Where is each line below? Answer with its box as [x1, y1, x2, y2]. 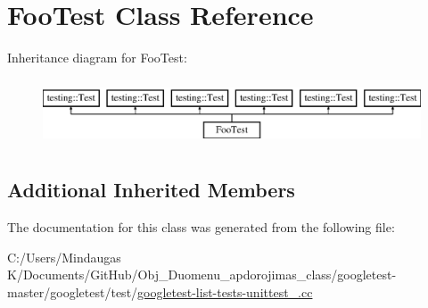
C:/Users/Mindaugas [7, 247, 121, 266]
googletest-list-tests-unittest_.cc [137, 282, 313, 301]
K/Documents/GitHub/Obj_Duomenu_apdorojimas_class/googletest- [7, 265, 397, 284]
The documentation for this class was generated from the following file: [7, 218, 395, 237]
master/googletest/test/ [7, 282, 138, 301]
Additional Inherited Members [7, 176, 295, 204]
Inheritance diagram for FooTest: [7, 48, 187, 67]
